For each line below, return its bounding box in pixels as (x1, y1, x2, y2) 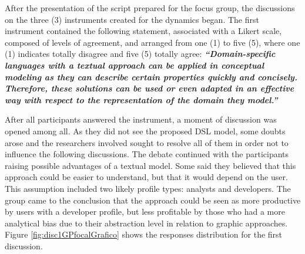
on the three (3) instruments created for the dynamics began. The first (5, 13, 259, 25)
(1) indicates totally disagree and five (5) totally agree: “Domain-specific (5, 48, 276, 60)
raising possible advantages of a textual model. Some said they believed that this (5, 159, 296, 171)
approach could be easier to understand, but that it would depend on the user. (5, 171, 288, 183)
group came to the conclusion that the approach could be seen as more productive (5, 194, 301, 206)
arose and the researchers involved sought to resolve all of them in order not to (5, 136, 289, 148)
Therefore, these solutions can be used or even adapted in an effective (5, 82, 294, 94)
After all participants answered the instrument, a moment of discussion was (5, 113, 277, 126)
